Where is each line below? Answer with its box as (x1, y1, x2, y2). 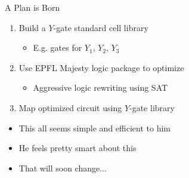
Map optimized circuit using (18, 101, 122, 113)
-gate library (129, 101, 175, 113)
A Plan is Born (5, 1, 60, 13)
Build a (18, 21, 46, 33)
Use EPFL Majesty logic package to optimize (18, 61, 184, 73)
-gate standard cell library (53, 21, 148, 33)
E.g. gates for (33, 41, 82, 54)
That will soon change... (18, 161, 107, 174)
